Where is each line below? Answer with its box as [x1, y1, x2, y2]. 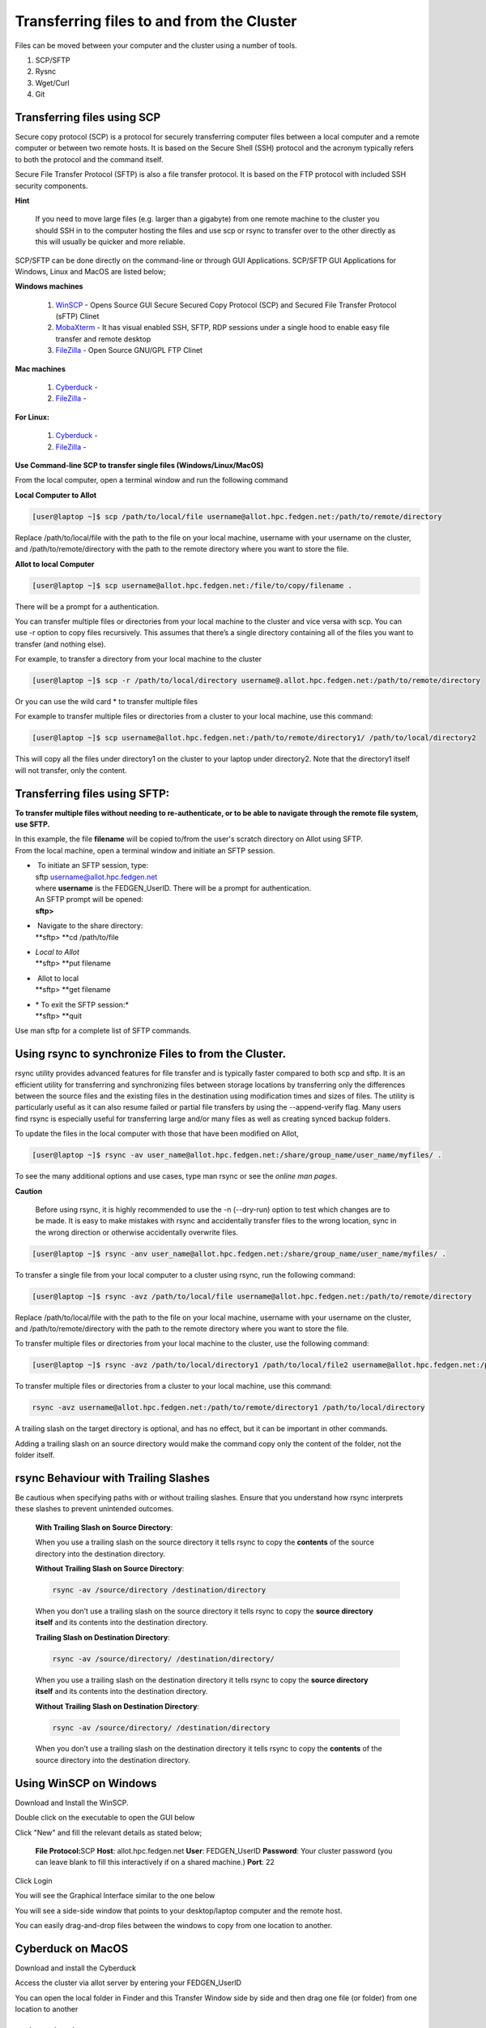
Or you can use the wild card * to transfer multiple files [15, 697, 198, 707]
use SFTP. [15, 819, 50, 829]
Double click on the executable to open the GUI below [15, 1813, 195, 1823]
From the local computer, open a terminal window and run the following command [15, 475, 288, 485]
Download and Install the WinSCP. [15, 1798, 129, 1807]
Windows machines [15, 281, 83, 291]
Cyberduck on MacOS [15, 1941, 129, 1955]
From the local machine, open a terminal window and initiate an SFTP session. [15, 845, 275, 855]
